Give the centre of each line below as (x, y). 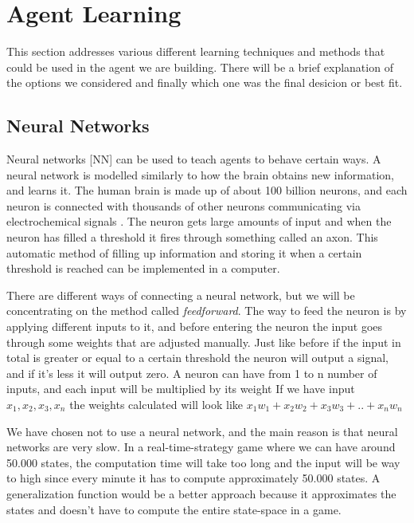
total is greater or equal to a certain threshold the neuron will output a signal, (197, 358)
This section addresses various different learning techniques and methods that (196, 51)
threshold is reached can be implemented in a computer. (143, 268)
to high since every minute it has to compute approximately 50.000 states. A (193, 478)
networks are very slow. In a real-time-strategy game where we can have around (201, 447)
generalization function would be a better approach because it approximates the (201, 493)
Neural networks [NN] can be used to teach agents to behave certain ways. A (194, 159)
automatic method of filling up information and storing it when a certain (184, 252)
